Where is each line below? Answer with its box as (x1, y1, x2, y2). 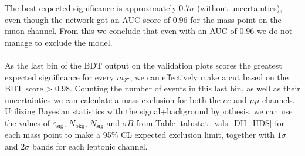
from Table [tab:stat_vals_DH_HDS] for (135, 116, 284, 128)
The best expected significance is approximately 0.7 (5, 2, 190, 13)
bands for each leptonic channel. (32, 140, 148, 152)
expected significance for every (5, 70, 114, 83)
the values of (5, 116, 50, 128)
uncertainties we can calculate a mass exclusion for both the (5, 93, 221, 106)
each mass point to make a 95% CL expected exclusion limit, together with (5, 128, 275, 141)
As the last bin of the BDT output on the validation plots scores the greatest (5, 59, 282, 71)
